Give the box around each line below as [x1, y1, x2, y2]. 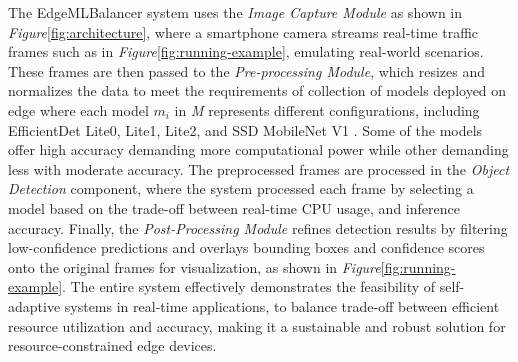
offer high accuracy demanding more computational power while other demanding [8, 139, 509, 160]
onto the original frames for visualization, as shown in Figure [8, 256, 381, 277]
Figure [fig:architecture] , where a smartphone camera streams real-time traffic [8, 21, 479, 42]
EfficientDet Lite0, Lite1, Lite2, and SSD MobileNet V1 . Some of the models [8, 119, 483, 140]
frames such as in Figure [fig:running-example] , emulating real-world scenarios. [8, 41, 484, 62]
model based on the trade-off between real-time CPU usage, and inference [8, 197, 460, 218]
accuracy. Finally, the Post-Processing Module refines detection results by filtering [8, 217, 508, 238]
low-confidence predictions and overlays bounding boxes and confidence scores [8, 237, 485, 258]
